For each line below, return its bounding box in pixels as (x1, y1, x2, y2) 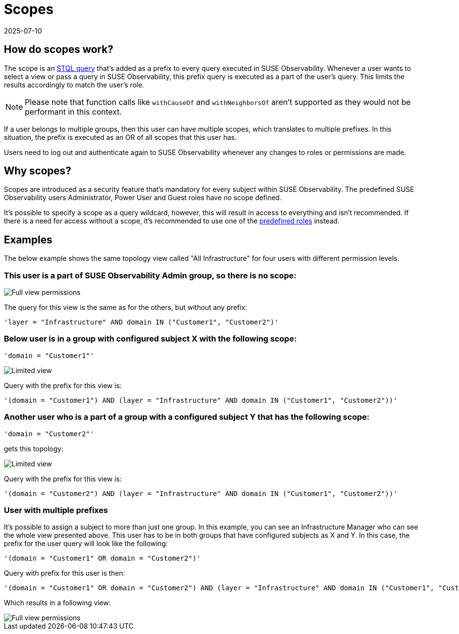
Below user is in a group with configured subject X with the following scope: (4, 334, 297, 344)
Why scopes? (4, 165, 71, 177)
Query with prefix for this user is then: (4, 569, 125, 578)
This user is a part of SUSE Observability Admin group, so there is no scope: (4, 270, 297, 280)
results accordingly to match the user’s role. (4, 80, 144, 89)
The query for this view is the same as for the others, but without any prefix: (4, 303, 247, 312)
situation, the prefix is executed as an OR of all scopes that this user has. (4, 133, 237, 141)
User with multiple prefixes (4, 505, 108, 515)
